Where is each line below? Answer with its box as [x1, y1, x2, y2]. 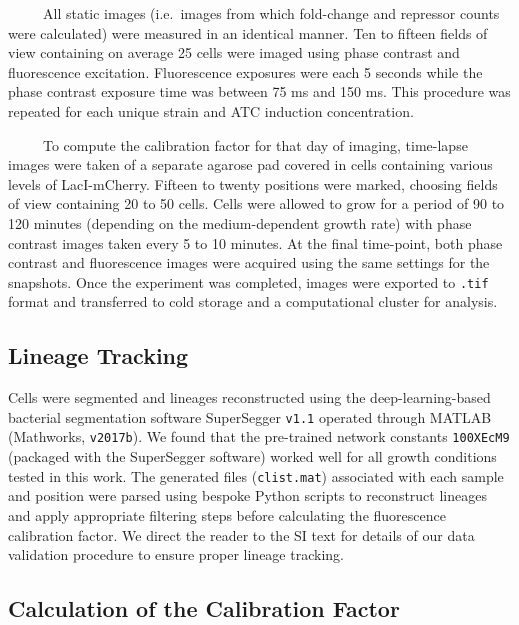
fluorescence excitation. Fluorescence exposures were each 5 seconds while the [8, 61, 483, 82]
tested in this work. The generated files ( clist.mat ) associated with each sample [8, 465, 504, 486]
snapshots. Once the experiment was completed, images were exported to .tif [8, 271, 489, 292]
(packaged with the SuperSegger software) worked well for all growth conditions [8, 446, 497, 467]
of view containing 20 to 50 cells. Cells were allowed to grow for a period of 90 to [8, 193, 505, 214]
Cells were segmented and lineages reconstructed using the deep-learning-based [8, 387, 491, 408]
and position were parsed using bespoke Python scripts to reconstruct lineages [8, 485, 487, 506]
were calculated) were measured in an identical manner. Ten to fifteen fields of [8, 22, 488, 43]
